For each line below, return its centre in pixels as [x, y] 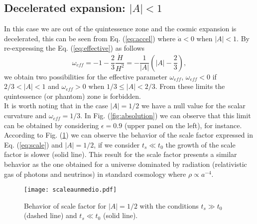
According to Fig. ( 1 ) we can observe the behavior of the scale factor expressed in [128, 135]
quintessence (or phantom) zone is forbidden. [72, 96]
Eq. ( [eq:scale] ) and [33, 144]
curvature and [25, 115]
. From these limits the [190, 86]
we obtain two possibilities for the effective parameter [86, 76]
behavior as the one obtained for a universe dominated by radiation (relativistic [126, 164]
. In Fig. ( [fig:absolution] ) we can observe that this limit [166, 115]
